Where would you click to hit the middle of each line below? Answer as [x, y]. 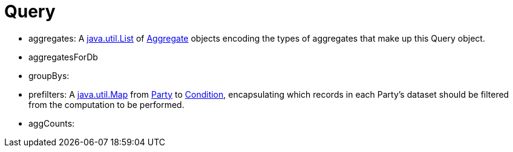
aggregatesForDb [63, 57]
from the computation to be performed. [106, 104]
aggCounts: [52, 123]
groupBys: [49, 75]
